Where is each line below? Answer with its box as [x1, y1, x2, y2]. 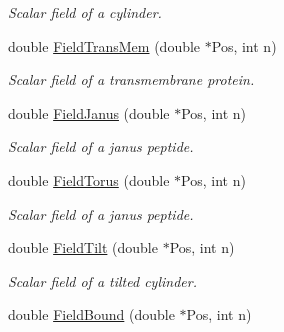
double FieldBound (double [8, 304, 175, 325]
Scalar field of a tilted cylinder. [8, 270, 197, 291]
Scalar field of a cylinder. [8, 2, 162, 22]
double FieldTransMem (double [8, 35, 201, 56]
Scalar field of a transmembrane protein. [8, 69, 255, 90]
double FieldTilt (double [8, 237, 158, 258]
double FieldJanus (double [8, 102, 170, 123]
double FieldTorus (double [8, 169, 170, 190]
